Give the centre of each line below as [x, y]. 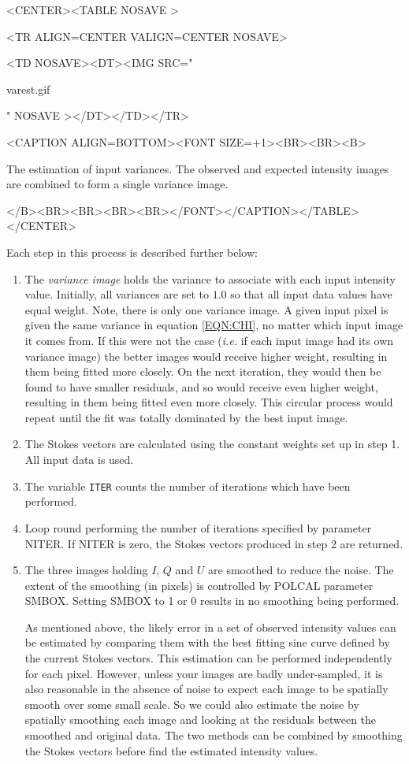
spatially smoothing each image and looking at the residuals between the [201, 719]
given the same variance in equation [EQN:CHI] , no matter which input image [214, 325]
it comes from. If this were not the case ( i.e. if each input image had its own [209, 340]
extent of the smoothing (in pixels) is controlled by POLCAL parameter [199, 585]
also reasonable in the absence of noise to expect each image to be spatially [206, 689]
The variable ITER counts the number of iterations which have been [188, 486]
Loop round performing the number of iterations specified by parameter [198, 527]
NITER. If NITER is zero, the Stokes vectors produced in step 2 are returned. [214, 543]
